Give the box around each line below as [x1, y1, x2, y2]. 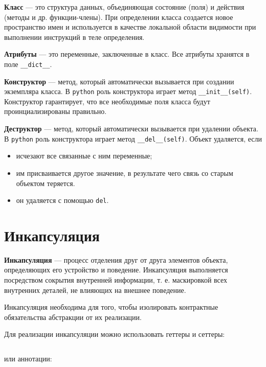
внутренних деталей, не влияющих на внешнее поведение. [4, 284, 186, 295]
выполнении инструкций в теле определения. [4, 31, 145, 42]
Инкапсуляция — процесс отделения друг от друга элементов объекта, [4, 254, 228, 265]
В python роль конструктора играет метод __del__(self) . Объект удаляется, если [4, 133, 262, 144]
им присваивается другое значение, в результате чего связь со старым [16, 167, 233, 178]
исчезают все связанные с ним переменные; [16, 150, 152, 161]
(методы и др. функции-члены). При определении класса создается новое [4, 11, 233, 22]
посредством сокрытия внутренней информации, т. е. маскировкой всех [4, 274, 227, 285]
